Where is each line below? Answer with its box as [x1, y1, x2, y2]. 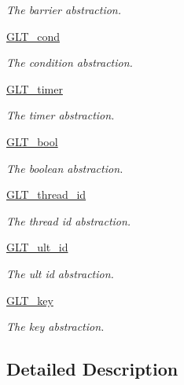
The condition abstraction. [6, 54, 133, 71]
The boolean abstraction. [6, 159, 123, 176]
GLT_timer [6, 80, 63, 97]
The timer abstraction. [6, 107, 115, 123]
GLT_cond [6, 27, 60, 44]
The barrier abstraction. [6, 2, 122, 17]
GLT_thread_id [6, 186, 86, 203]
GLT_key [6, 291, 53, 308]
